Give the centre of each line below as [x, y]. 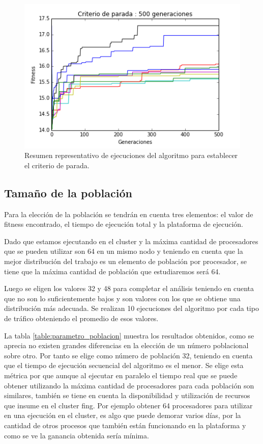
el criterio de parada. [57, 165]
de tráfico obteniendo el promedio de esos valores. [81, 318]
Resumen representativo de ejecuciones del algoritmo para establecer [131, 155]
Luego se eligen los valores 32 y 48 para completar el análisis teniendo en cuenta [129, 288]
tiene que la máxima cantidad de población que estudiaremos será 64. [112, 271]
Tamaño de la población [68, 192]
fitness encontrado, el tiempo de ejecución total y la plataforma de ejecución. [124, 224]
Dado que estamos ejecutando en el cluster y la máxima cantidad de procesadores [131, 241]
